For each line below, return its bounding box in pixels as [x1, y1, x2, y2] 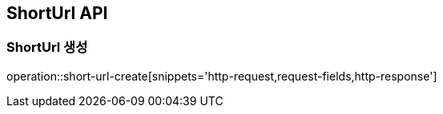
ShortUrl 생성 [6, 39, 88, 56]
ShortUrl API [6, 3, 108, 23]
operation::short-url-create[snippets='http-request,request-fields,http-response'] [6, 69, 437, 83]
